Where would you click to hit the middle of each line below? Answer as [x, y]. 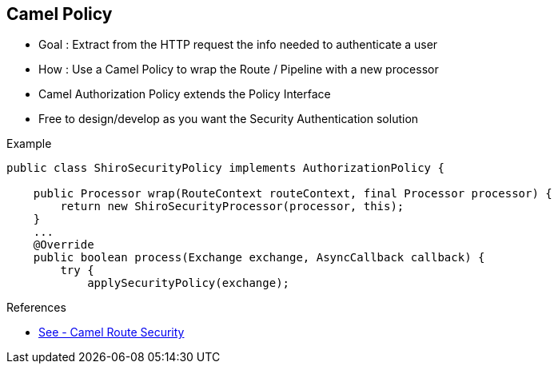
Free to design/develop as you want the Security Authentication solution [229, 119]
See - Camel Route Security [112, 332]
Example [29, 144]
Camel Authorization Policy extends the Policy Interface [185, 94]
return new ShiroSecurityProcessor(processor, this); [232, 207]
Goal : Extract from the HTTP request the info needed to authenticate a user [238, 45]
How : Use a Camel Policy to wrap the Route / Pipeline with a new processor [239, 70]
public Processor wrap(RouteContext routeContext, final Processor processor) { [293, 194]
